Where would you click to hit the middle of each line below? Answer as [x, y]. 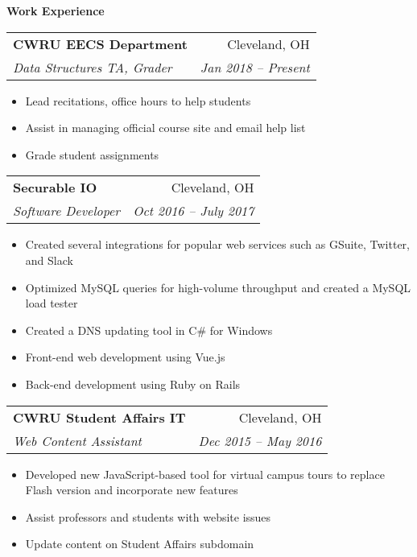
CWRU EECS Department [100, 43]
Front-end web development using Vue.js [125, 357]
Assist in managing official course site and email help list [165, 128]
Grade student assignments [92, 154]
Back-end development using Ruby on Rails [133, 384]
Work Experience [56, 10]
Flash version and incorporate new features [132, 490]
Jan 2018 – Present [255, 67]
